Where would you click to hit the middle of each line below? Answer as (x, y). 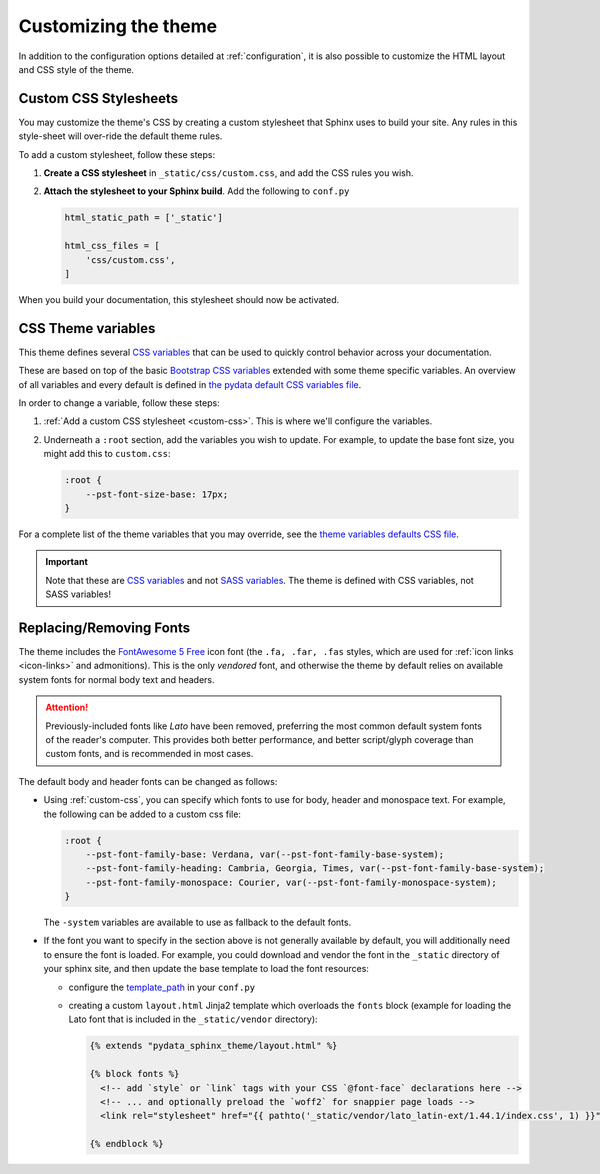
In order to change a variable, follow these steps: (119, 403)
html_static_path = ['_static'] (144, 218)
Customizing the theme (118, 26)
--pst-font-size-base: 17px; (157, 494)
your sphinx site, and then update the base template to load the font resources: (206, 969)
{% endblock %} (126, 1144)
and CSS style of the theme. (76, 69)
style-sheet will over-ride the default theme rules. (120, 136)
